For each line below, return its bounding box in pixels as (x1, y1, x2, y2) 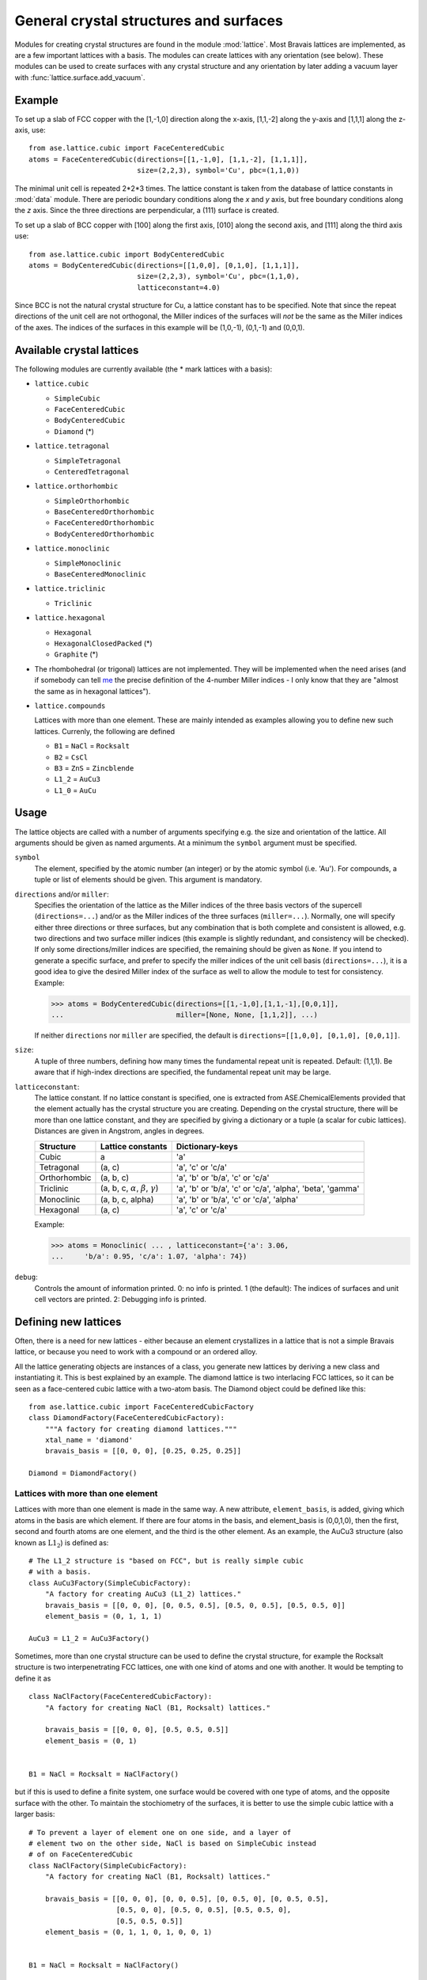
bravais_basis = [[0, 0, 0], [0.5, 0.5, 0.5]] (44, 1725, 229, 1734)
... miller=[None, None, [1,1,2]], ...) (51, 1011, 319, 1019)
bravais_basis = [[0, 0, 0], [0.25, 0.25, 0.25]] (44, 1446, 241, 1456)
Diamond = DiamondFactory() (28, 1469, 138, 1478)
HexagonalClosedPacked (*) (54, 638, 153, 648)
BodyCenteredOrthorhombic (54, 529, 155, 539)
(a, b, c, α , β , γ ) (100, 1182, 159, 1194)
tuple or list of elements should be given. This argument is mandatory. (34, 875, 263, 885)
